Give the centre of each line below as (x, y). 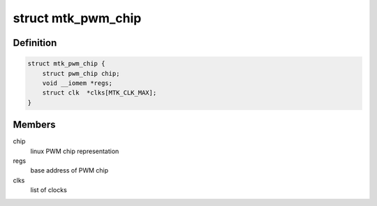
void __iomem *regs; (77, 83)
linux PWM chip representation (75, 151)
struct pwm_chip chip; (81, 73)
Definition (35, 43)
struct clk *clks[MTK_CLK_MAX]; (99, 93)
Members (34, 125)
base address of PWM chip (69, 171)
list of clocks (49, 190)
